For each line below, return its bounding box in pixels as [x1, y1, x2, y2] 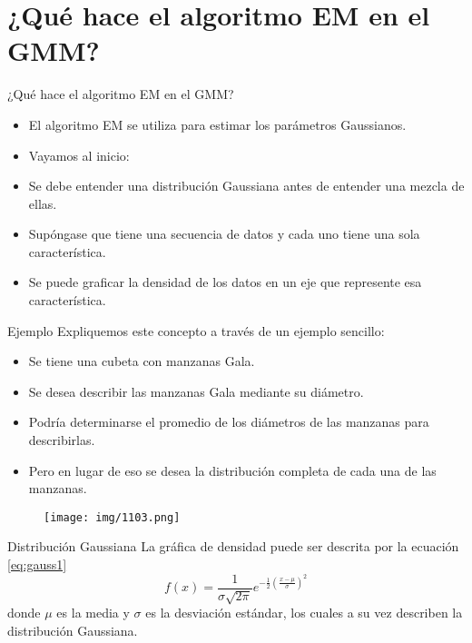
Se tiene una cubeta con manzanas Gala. [28, 351, 255, 371]
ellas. [28, 193, 57, 213]
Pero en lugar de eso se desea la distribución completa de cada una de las [28, 460, 437, 480]
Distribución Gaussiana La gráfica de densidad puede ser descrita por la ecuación [7, 537, 459, 556]
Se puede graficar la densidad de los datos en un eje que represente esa [28, 272, 422, 292]
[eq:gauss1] [7, 555, 67, 574]
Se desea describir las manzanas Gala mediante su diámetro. [28, 381, 364, 401]
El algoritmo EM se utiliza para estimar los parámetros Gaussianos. [28, 114, 407, 134]
